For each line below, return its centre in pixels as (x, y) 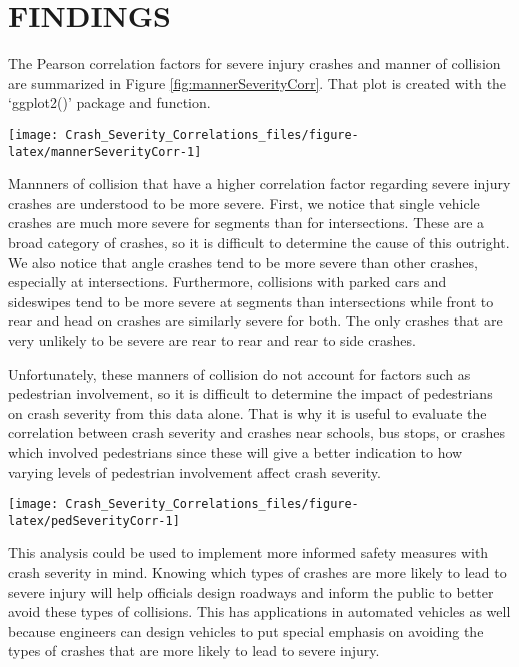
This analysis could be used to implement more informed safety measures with (248, 552)
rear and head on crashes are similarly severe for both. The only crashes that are (255, 320)
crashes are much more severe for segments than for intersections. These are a (246, 222)
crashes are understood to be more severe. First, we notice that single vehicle (244, 202)
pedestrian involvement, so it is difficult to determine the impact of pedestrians (250, 393)
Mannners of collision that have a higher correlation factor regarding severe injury (259, 183)
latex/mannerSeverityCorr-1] (105, 151)
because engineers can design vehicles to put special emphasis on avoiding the (246, 630)
